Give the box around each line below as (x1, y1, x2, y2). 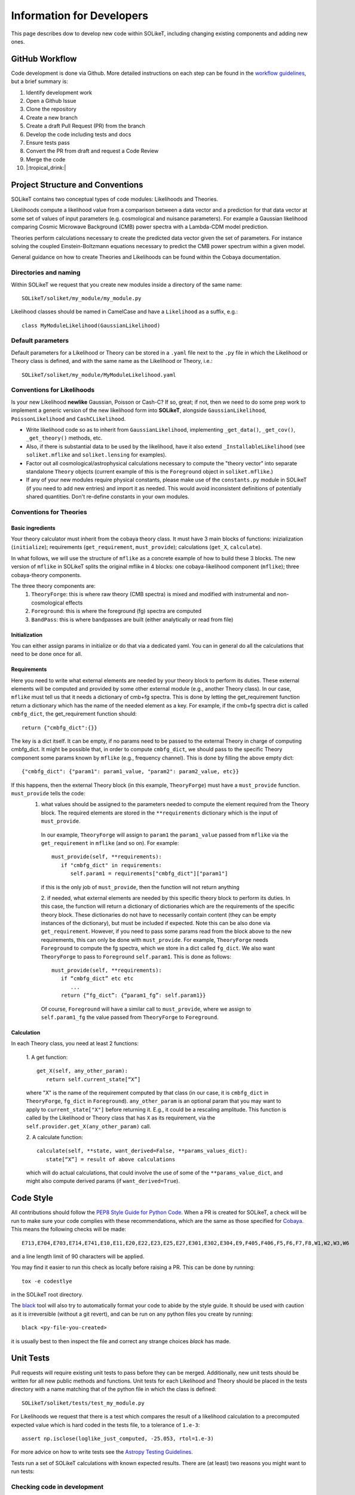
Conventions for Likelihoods (11, 386, 95, 394)
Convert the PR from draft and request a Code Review (26, 147, 159, 155)
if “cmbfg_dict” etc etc (60, 975, 134, 982)
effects (65, 599, 83, 606)
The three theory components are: (11, 582, 96, 589)
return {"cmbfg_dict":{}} (22, 724, 98, 731)
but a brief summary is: (11, 78, 68, 85)
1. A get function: (26, 1053, 68, 1061)
